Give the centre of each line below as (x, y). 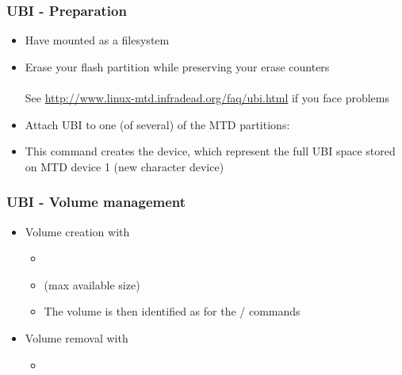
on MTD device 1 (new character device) (124, 166)
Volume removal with (77, 337)
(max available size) (92, 284)
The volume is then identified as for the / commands (172, 311)
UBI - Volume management (96, 202)
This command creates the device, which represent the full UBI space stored (210, 151)
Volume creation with (77, 231)
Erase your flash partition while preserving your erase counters (177, 66)
